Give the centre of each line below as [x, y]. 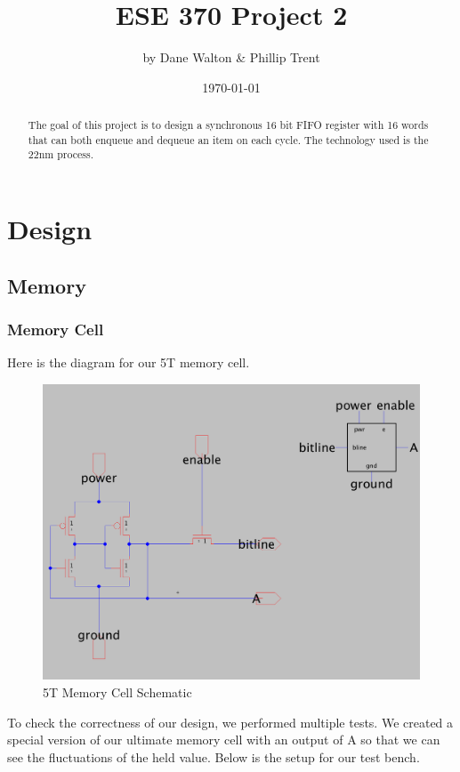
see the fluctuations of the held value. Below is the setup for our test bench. [214, 756]
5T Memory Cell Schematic [117, 692]
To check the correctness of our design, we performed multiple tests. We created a [230, 722]
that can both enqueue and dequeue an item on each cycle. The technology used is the [228, 139]
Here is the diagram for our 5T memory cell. [129, 362]
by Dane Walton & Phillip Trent [231, 57]
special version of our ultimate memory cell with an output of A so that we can [224, 740]
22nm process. [61, 154]
